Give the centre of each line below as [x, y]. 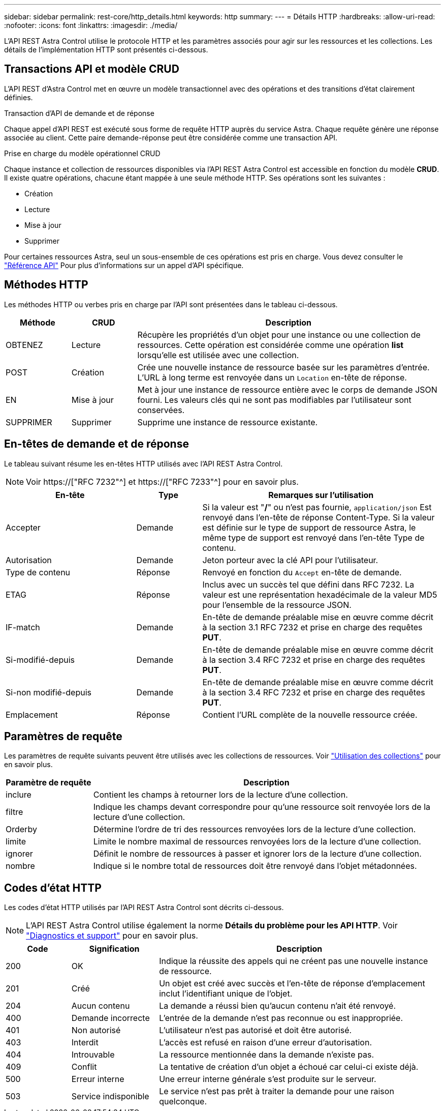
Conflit [84, 1067]
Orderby [21, 829]
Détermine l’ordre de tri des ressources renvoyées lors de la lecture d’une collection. [255, 829]
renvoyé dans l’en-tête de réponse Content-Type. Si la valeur [319, 517]
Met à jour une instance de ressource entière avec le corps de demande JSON [287, 389]
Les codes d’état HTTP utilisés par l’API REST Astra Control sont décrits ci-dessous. [144, 908]
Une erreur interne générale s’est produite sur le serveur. [268, 1079]
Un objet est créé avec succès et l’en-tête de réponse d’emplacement [292, 984]
